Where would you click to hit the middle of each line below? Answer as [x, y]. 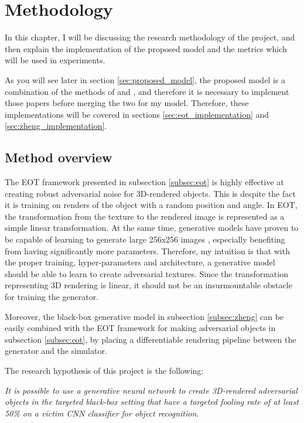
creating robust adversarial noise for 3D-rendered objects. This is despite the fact [150, 193]
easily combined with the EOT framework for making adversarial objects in [140, 328]
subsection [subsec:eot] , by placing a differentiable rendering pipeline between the [151, 339]
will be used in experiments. [55, 60]
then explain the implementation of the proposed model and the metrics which [146, 48]
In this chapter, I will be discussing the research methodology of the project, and [150, 37]
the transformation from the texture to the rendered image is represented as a [145, 216]
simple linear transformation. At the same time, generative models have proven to [152, 228]
